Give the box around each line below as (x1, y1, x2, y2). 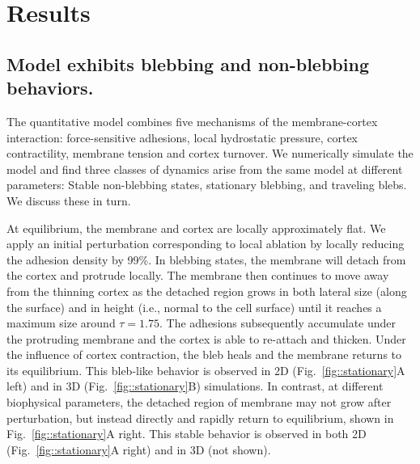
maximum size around (6, 314, 116, 331)
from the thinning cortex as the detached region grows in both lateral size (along (6, 282, 407, 299)
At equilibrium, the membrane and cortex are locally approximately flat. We (6, 219, 386, 236)
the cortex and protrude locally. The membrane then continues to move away (6, 267, 389, 284)
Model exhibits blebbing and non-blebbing (6, 51, 369, 76)
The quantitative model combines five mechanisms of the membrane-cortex (6, 112, 378, 129)
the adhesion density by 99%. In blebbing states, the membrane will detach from (6, 251, 406, 268)
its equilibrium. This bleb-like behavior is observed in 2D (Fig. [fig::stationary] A (6, 361, 405, 378)
